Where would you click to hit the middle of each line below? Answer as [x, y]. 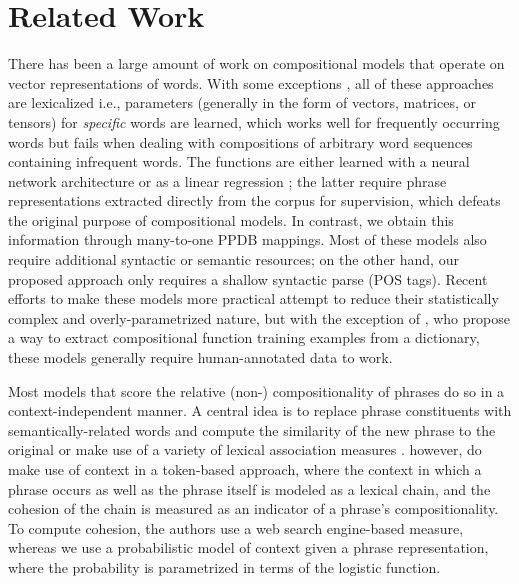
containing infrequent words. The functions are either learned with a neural [239, 161]
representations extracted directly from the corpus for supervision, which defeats [254, 200]
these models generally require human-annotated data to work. [200, 357]
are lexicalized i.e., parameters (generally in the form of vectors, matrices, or [242, 102]
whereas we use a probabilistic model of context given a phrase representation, [248, 547]
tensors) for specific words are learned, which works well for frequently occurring [254, 121]
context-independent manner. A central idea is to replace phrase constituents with [260, 410]
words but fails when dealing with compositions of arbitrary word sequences [240, 141]
